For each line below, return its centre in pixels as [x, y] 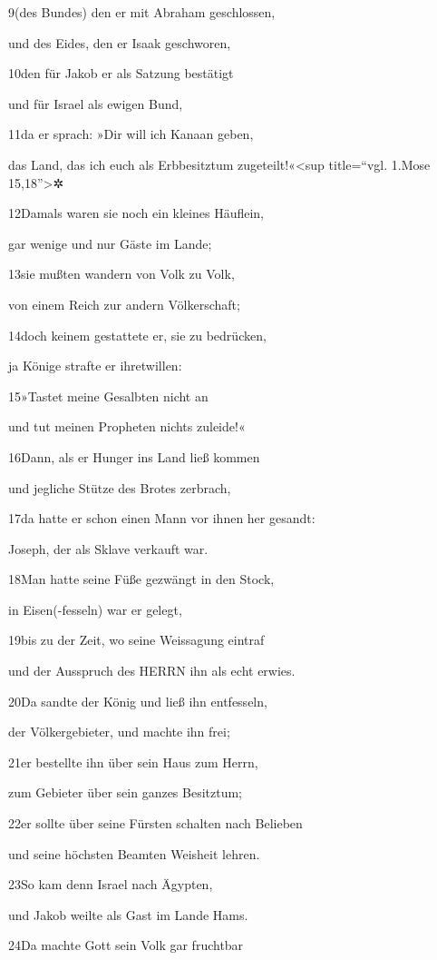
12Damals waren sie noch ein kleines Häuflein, [136, 213]
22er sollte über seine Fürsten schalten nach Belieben [155, 823]
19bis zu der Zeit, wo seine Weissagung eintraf [136, 640]
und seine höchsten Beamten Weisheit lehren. [134, 853]
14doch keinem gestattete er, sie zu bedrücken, [137, 335]
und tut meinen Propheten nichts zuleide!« [127, 426]
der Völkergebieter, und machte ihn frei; [119, 732]
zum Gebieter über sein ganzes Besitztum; [126, 792]
